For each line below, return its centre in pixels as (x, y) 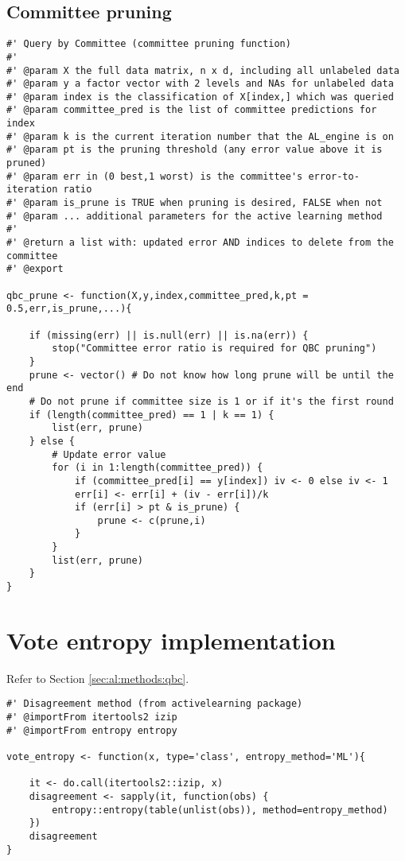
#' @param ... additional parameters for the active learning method (195, 216)
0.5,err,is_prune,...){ (69, 309)
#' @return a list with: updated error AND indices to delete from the (200, 243)
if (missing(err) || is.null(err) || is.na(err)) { (169, 335)
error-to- (334, 176)
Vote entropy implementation (171, 640)
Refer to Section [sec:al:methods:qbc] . (98, 678)
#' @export (35, 269)
